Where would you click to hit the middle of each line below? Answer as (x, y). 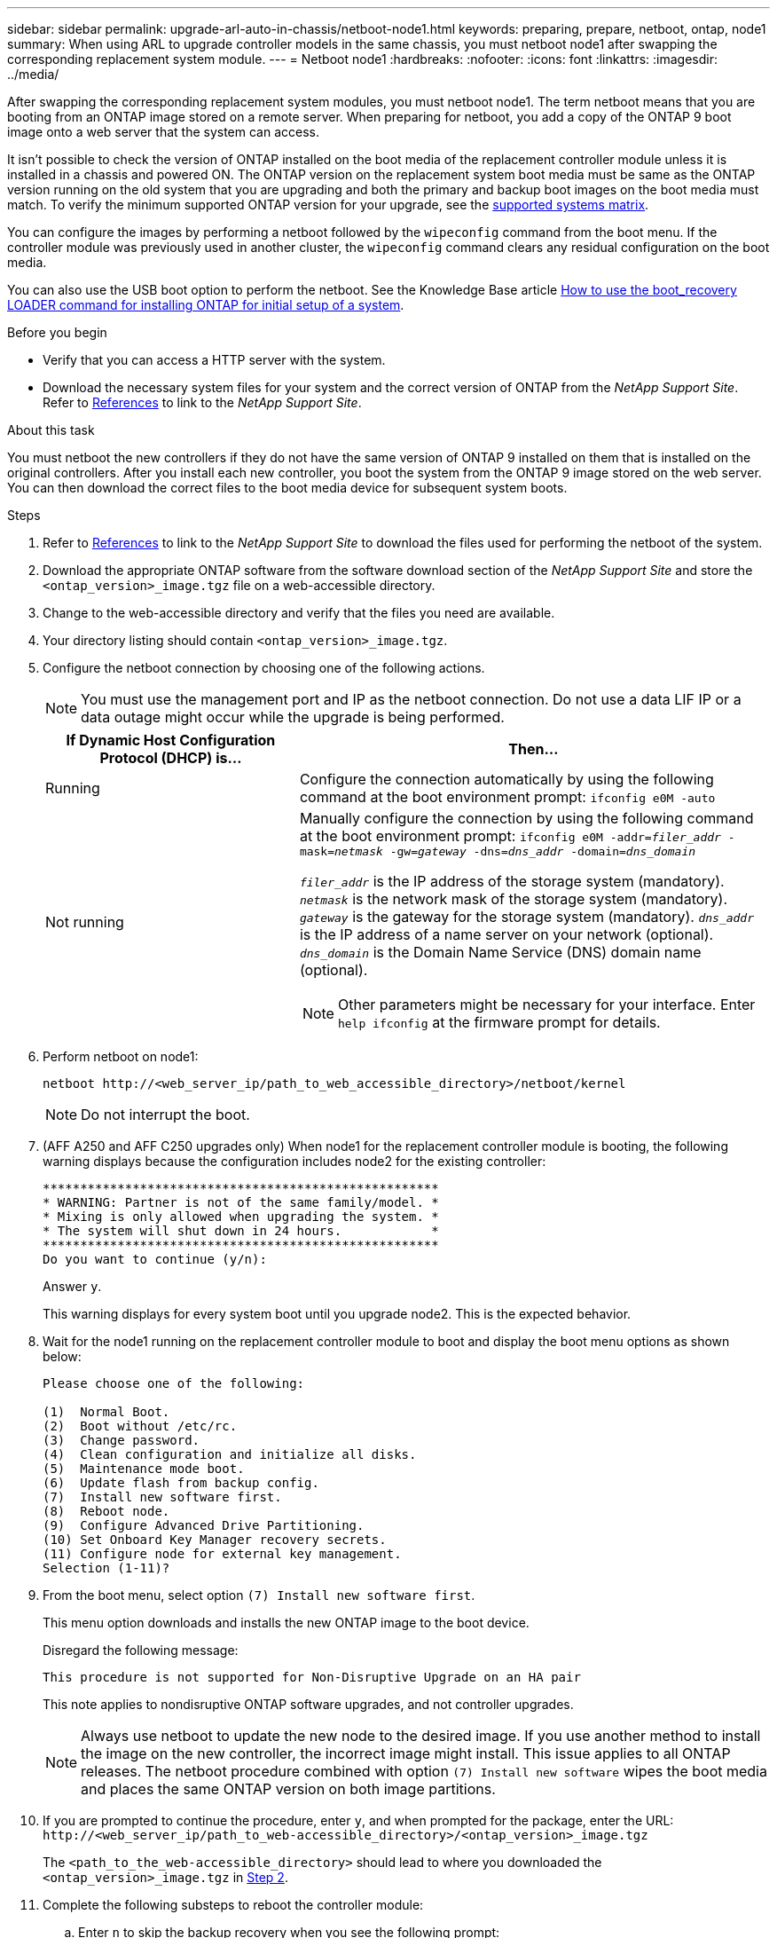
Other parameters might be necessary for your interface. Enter (546, 1004)
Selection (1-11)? (106, 1568)
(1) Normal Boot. (106, 1412)
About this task (51, 430)
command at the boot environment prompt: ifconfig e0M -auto (507, 797)
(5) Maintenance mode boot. (144, 1469)
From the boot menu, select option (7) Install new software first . (259, 1595)
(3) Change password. (122, 1440)
